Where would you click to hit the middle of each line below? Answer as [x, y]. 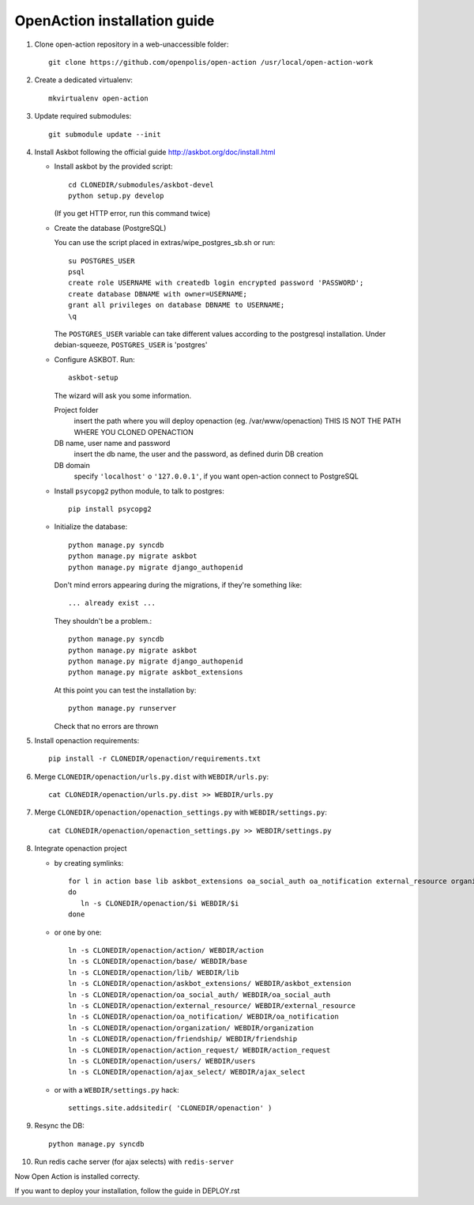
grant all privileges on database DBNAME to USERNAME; [177, 305]
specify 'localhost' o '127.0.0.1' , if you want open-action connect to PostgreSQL [216, 476]
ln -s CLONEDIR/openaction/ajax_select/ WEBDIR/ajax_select [187, 1072]
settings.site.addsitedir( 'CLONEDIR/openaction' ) [170, 1108]
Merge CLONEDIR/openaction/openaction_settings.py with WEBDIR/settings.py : [181, 812]
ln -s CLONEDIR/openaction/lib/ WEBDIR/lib [154, 972]
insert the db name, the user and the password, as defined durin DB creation [199, 454]
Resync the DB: [59, 1126]
